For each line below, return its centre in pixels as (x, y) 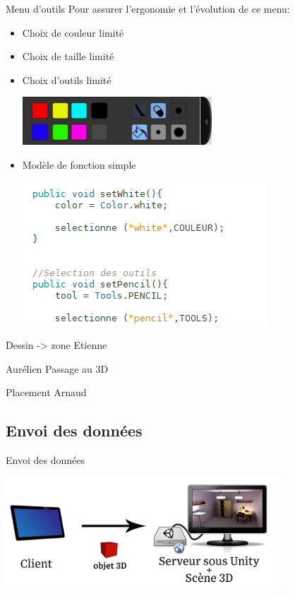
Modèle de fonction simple (79, 164)
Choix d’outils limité (67, 79)
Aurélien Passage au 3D (57, 368)
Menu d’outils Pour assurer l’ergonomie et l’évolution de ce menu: (148, 8)
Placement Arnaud (46, 392)
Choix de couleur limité (73, 32)
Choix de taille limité (68, 56)
